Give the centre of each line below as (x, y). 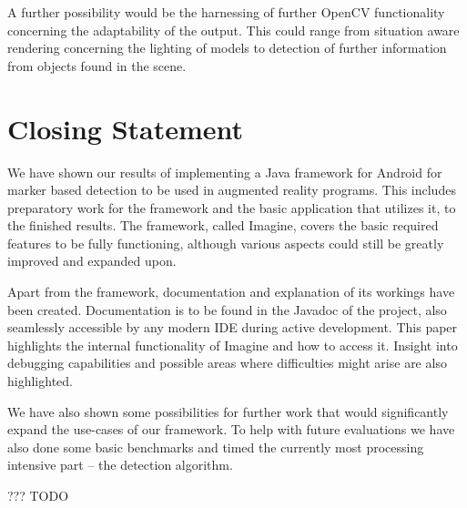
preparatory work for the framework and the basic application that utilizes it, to (232, 207)
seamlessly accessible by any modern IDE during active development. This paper (233, 327)
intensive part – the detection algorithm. (120, 465)
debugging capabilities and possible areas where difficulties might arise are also (227, 363)
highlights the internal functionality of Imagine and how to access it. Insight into (233, 345)
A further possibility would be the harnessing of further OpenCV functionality (226, 12)
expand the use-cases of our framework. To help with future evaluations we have (231, 429)
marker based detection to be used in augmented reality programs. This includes (232, 190)
